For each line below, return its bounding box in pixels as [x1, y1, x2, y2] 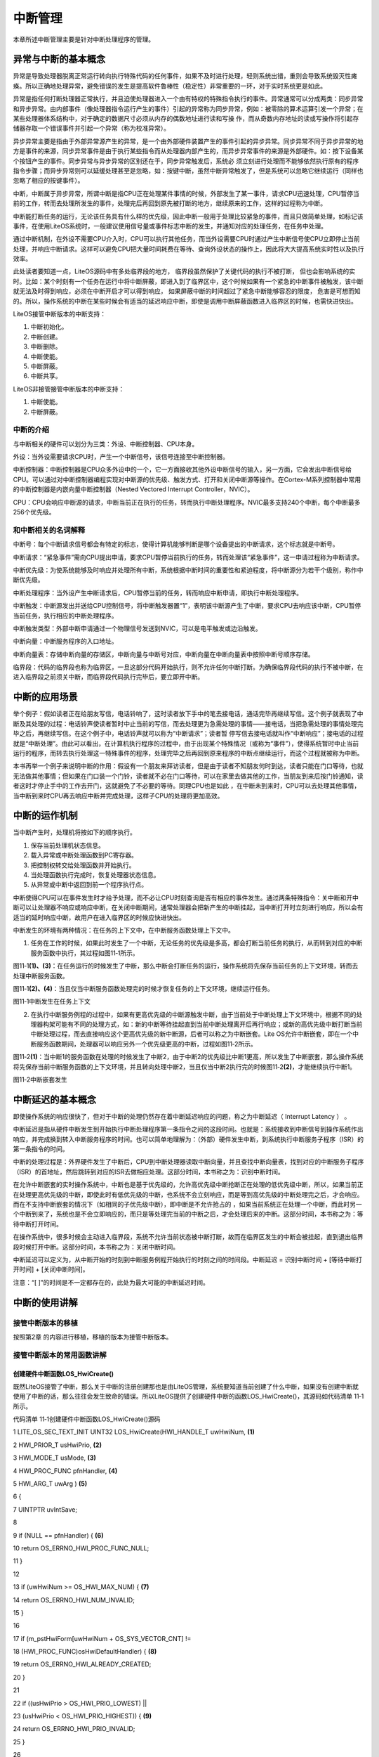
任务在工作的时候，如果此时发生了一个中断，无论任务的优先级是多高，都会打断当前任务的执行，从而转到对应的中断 [30, 939, 363, 947]
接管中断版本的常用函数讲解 [13, 1350, 107, 1360]
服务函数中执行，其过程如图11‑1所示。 [30, 949, 140, 957]
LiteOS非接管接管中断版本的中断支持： [13, 384, 125, 393]
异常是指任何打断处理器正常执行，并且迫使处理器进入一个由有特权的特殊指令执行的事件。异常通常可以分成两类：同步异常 [13, 95, 364, 103]
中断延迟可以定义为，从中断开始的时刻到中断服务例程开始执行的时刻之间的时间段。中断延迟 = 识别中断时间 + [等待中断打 [13, 1255, 363, 1264]
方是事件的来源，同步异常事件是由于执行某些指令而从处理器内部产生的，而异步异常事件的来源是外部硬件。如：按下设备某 [13, 147, 364, 155]
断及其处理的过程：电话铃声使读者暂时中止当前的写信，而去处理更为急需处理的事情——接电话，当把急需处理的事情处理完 [13, 719, 364, 727]
